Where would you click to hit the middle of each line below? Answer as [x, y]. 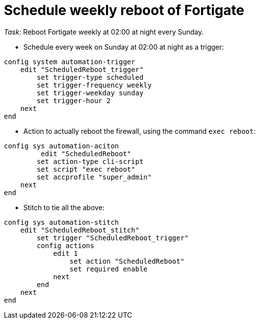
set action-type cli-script [90, 161]
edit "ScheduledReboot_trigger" [82, 69]
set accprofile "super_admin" [94, 177]
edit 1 [65, 253]
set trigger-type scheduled [90, 77]
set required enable [109, 269]
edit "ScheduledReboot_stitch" [80, 230]
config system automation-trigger [70, 62]
